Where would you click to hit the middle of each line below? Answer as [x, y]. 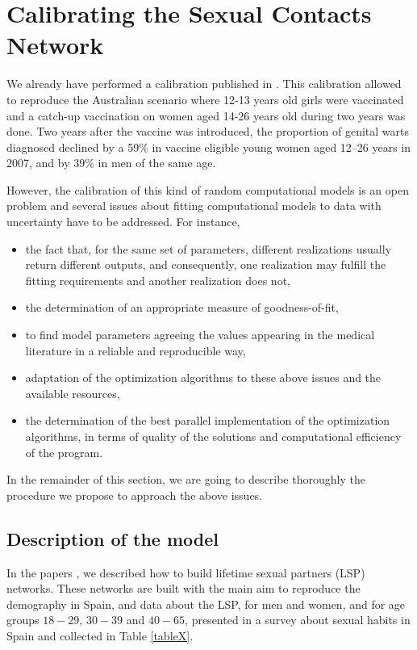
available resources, [73, 393]
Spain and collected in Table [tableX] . [100, 635]
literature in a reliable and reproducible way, [136, 350]
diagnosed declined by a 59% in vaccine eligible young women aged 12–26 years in [209, 147]
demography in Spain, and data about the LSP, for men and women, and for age [206, 604]
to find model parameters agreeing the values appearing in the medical [200, 335]
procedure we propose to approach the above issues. [135, 495]
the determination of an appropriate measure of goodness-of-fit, [182, 307]
